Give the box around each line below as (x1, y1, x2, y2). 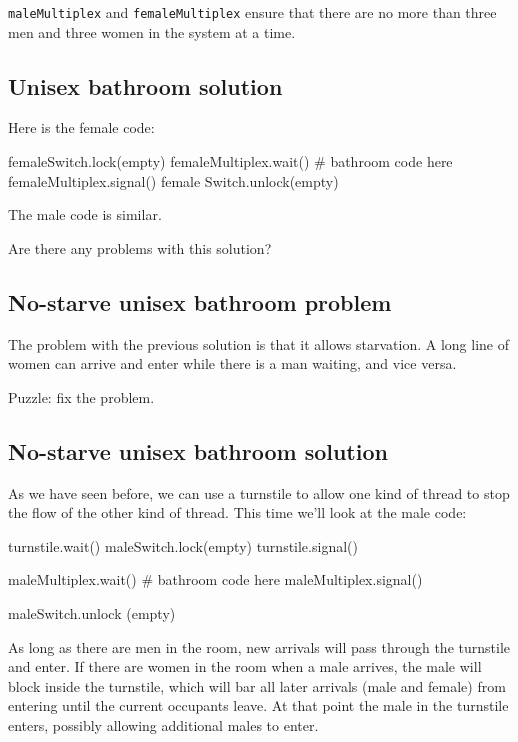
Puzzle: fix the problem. (8, 386, 155, 407)
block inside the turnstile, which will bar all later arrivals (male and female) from (8, 675, 506, 696)
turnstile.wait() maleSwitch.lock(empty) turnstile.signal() (8, 535, 358, 556)
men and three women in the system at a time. (8, 21, 296, 42)
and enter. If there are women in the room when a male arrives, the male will (8, 656, 482, 677)
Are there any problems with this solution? (8, 237, 272, 258)
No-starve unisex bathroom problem (8, 286, 392, 317)
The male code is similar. (8, 204, 162, 225)
